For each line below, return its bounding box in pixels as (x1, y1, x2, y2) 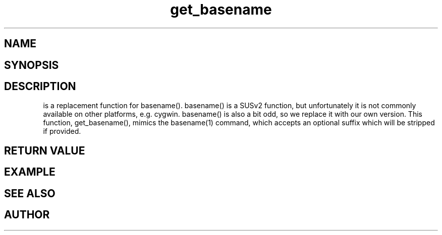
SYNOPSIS (4, 58, 59, 71)
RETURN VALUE (4, 144, 85, 157)
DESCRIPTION (4, 80, 76, 93)
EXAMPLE (4, 166, 56, 179)
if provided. (43, 127, 81, 136)
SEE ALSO (4, 187, 56, 200)
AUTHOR (4, 208, 50, 221)
